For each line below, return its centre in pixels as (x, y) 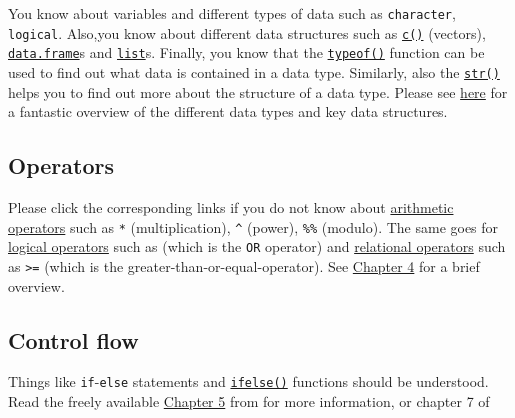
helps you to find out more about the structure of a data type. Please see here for (258, 91)
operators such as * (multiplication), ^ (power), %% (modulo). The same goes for (253, 226)
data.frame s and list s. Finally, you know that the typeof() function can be (246, 52)
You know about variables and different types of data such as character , (232, 13)
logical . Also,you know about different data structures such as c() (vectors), (247, 32)
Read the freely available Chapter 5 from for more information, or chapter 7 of (249, 401)
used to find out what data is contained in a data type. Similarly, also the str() (254, 71)
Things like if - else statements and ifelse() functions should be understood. (248, 381)
